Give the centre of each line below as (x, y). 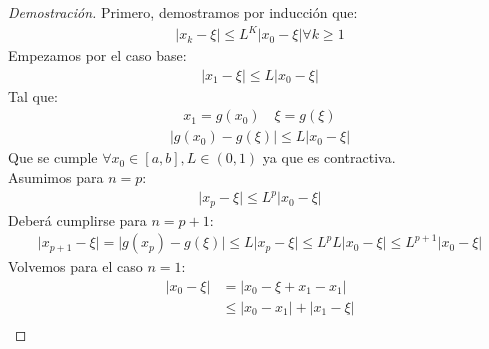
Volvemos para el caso (75, 266)
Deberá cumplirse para (77, 219)
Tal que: (33, 95)
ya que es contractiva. (329, 157)
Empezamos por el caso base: (97, 55)
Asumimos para (56, 177)
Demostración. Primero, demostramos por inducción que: (183, 12)
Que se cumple (53, 157)
